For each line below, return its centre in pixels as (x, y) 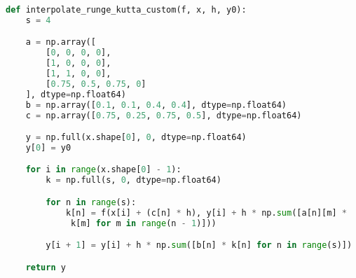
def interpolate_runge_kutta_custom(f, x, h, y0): (126, 10)
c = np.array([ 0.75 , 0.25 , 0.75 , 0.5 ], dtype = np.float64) (164, 115)
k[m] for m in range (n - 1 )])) (144, 223)
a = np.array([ (61, 42)
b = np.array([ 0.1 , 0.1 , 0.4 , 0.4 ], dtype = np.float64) (156, 105)
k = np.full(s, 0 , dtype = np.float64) (133, 180)
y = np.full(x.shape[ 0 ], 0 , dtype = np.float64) (136, 138)
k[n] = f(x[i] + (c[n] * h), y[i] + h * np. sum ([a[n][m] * (206, 213)
